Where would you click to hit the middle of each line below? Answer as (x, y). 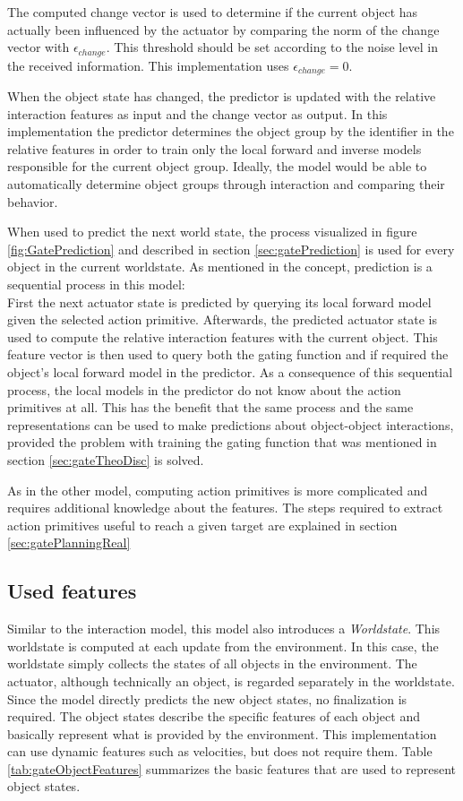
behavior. (33, 201)
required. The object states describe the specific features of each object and (214, 716)
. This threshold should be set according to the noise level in (272, 47)
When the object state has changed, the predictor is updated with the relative (222, 96)
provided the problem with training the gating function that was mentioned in (222, 442)
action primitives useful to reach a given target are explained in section (202, 525)
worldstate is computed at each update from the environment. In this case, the (223, 646)
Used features (72, 591)
